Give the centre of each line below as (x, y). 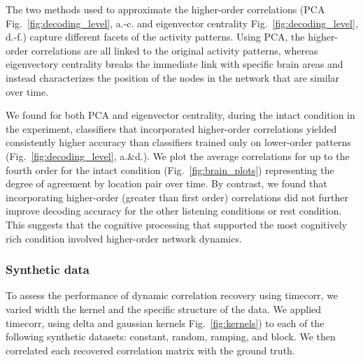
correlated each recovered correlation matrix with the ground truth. (150, 350)
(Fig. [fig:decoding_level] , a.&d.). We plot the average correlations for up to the (178, 155)
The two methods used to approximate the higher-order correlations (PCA (165, 9)
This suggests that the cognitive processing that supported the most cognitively (176, 224)
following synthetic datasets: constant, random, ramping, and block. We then (171, 336)
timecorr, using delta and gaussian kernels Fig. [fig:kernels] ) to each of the (165, 323)
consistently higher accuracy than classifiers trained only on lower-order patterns (178, 142)
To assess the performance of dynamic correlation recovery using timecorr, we (172, 295)
